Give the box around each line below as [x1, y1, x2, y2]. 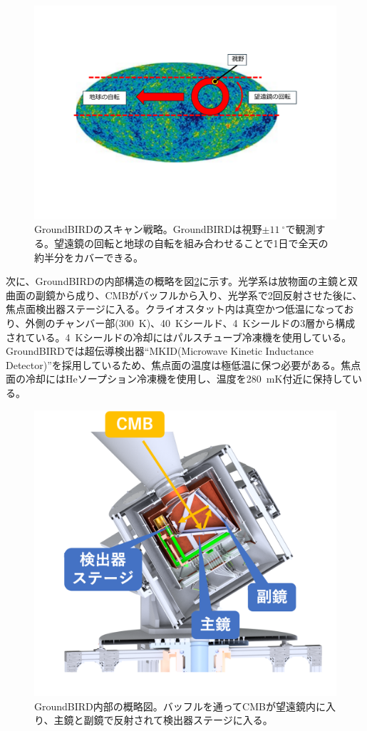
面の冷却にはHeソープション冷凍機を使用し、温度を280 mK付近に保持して [6, 371, 353, 386]
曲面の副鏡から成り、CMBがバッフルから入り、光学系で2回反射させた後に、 [6, 287, 363, 302]
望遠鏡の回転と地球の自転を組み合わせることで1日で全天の [53, 235, 329, 250]
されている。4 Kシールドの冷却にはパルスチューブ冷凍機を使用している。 [6, 329, 352, 344]
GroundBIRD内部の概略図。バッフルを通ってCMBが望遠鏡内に [34, 698, 326, 713]
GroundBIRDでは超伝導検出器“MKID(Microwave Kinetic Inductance [6, 343, 314, 358]
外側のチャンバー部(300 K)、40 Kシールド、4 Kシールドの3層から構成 [25, 315, 356, 330]
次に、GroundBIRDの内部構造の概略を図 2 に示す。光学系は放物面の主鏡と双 [6, 274, 358, 289]
